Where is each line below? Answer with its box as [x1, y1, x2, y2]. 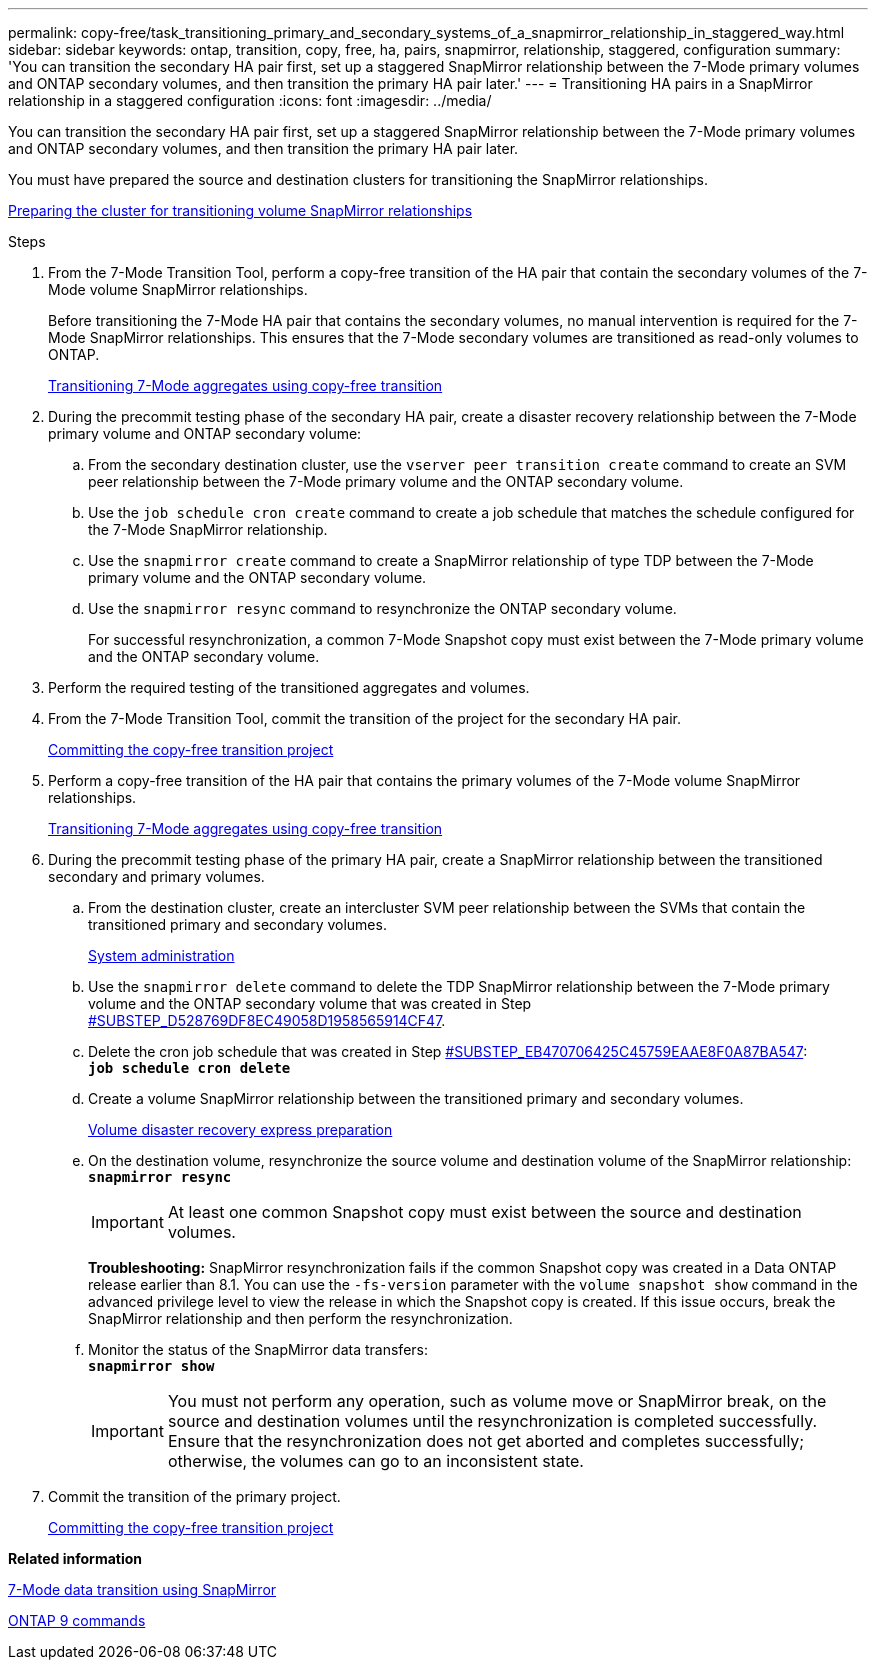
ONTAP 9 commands [8, 1612, 146, 1629]
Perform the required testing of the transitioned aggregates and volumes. [48, 679, 530, 696]
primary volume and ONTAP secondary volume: [48, 425, 362, 442]
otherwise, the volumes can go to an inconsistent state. [167, 1451, 584, 1471]
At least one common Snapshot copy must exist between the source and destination [167, 1202, 802, 1222]
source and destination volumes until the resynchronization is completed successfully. [167, 1411, 818, 1431]
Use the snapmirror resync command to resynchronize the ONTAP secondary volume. [88, 600, 677, 617]
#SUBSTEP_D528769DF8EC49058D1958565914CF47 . [88, 1012, 446, 1029]
